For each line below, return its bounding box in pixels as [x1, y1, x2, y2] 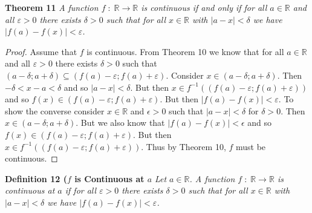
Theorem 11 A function [5, 1, 99, 13]
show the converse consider [5, 104, 105, 117]
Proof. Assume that [5, 45, 77, 57]
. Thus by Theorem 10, [141, 140, 226, 152]
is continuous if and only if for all [141, 1, 267, 13]
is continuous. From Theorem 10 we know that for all [86, 45, 284, 57]
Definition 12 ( [5, 172, 67, 185]
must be [235, 140, 266, 152]
